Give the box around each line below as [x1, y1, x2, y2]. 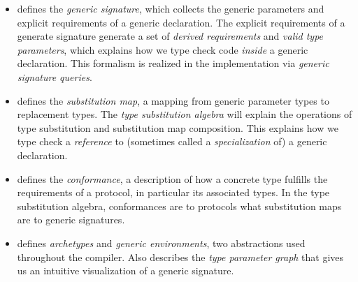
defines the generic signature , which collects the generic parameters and [17, 1, 324, 15]
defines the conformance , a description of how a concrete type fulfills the [17, 171, 328, 186]
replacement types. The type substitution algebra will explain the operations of [17, 107, 352, 121]
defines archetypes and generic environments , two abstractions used [17, 235, 306, 250]
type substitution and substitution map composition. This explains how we [17, 120, 338, 135]
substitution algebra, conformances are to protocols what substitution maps [17, 198, 342, 213]
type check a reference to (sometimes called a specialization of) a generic [17, 134, 327, 149]
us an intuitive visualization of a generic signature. [17, 263, 234, 278]
